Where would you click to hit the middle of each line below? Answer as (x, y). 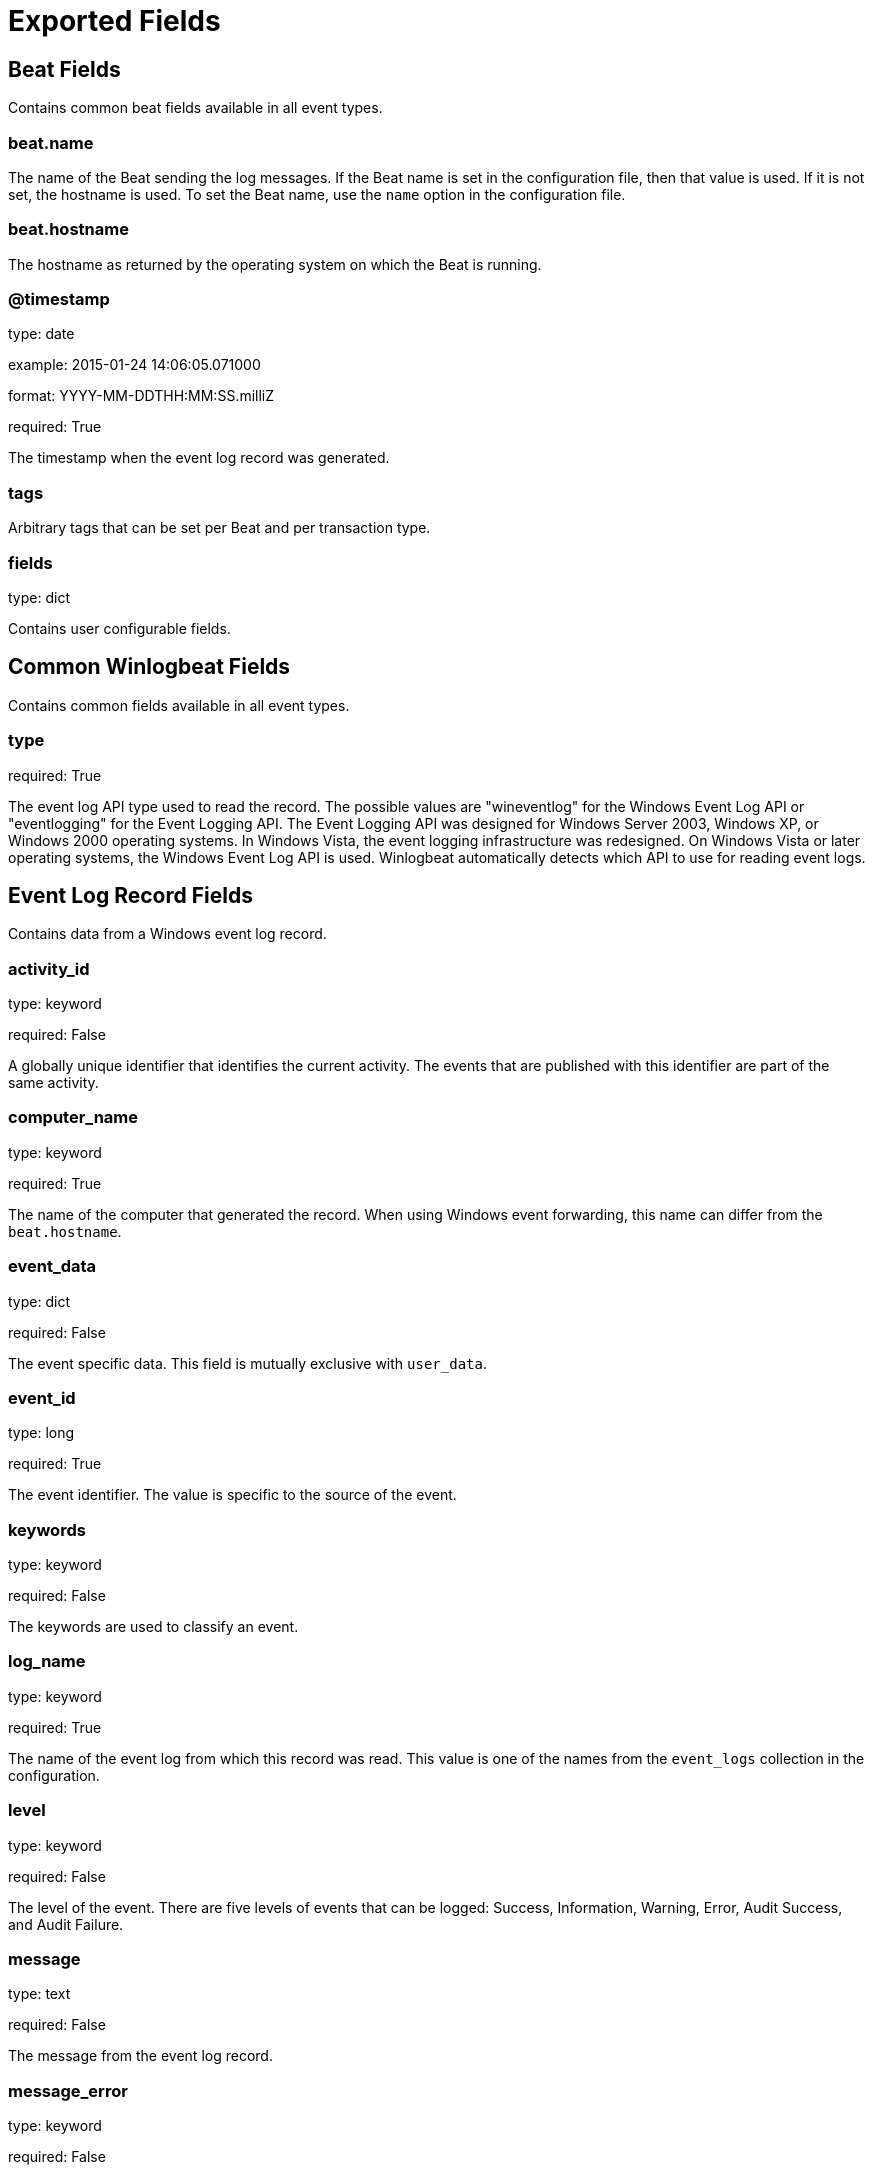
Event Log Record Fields (130, 895)
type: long (41, 1433)
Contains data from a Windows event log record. (167, 934)
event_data (52, 1266)
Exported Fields (114, 21)
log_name (47, 1661)
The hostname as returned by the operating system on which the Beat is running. (275, 264)
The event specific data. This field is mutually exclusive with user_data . (247, 1363)
